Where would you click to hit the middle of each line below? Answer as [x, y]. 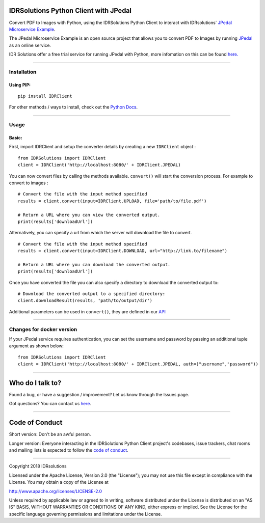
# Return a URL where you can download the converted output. [94, 264]
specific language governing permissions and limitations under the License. [85, 514]
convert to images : [29, 183]
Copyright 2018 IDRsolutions [38, 466]
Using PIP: [20, 85]
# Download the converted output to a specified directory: [92, 294]
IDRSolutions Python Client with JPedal [70, 11]
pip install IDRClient [45, 96]
